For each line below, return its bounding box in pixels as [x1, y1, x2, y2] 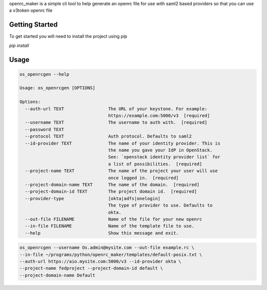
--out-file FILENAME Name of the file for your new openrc [25, 216, 202, 222]
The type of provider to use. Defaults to [108, 203, 213, 208]
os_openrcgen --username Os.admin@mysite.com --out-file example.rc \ [19, 245, 195, 251]
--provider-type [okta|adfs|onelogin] [25, 195, 161, 201]
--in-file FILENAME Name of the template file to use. [25, 223, 195, 229]
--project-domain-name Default [19, 272, 96, 278]
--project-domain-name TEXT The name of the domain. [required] [25, 181, 200, 187]
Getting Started [9, 20, 58, 29]
